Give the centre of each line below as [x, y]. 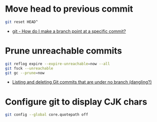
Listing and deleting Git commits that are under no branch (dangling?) [82, 82]
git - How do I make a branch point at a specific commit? [69, 31]
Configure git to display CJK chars [76, 102]
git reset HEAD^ [21, 22]
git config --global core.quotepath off [47, 115]
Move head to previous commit [69, 9]
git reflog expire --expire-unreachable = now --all [58, 64]
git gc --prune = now [25, 73]
